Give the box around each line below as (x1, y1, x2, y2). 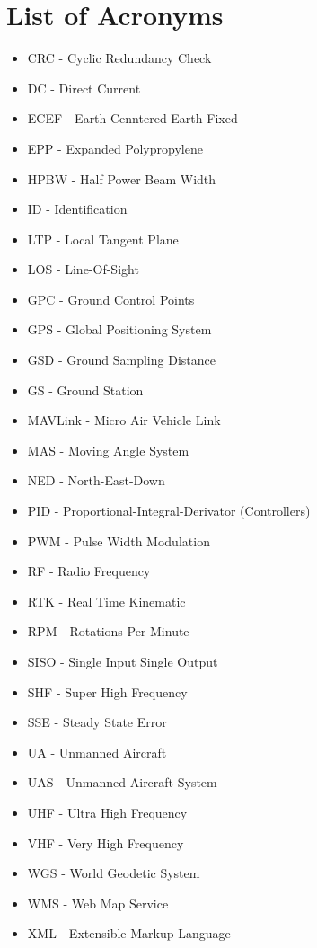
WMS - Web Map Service (27, 893, 169, 912)
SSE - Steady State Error (27, 713, 167, 731)
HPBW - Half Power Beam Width (27, 169, 216, 188)
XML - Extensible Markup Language (27, 924, 231, 943)
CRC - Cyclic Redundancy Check (27, 49, 212, 67)
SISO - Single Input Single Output (27, 652, 218, 670)
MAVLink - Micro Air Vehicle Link (27, 411, 221, 430)
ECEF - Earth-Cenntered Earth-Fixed (27, 109, 238, 128)
